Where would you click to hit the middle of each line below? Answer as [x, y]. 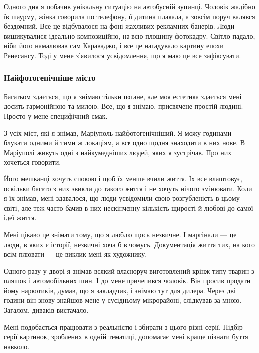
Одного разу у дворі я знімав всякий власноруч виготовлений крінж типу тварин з [129, 270]
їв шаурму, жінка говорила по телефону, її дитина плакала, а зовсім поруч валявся [129, 16]
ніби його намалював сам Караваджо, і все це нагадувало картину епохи [114, 46]
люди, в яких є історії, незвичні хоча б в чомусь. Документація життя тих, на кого [129, 244]
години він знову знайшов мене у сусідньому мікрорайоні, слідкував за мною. [123, 300]
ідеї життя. [20, 218]
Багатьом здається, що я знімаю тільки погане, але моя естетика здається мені [123, 96]
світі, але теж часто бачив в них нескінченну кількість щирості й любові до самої [129, 208]
